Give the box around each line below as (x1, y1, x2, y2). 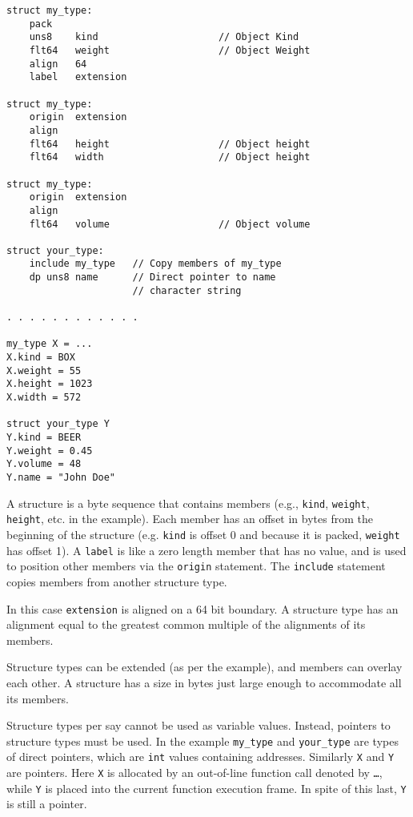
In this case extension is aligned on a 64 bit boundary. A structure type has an (6, 600, 399, 617)
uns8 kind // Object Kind (29, 31, 299, 43)
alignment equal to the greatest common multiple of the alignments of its (6, 616, 366, 633)
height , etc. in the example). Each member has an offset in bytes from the (6, 510, 373, 527)
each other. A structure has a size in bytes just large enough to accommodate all (6, 674, 402, 690)
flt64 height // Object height (29, 138, 311, 150)
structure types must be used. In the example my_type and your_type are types (6, 732, 399, 749)
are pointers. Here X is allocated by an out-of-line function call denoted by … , (6, 764, 383, 781)
